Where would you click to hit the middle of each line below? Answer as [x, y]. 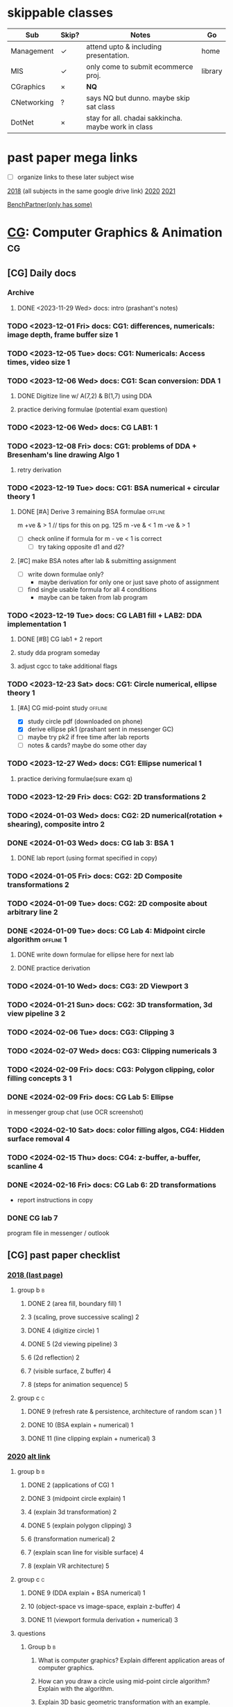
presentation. [108, 55]
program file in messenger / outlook [58, 1233]
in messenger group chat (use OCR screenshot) [76, 1112]
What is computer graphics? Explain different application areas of [131, 1660]
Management [32, 51]
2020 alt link [29, 1456]
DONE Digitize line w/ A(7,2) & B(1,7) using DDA [85, 395]
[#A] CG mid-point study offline [62, 708]
